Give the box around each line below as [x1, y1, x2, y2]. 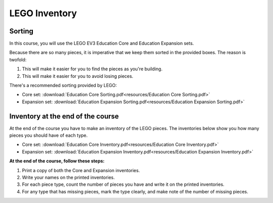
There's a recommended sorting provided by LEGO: [9, 83, 117, 89]
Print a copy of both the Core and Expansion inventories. [22, 167, 140, 173]
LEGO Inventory [9, 8, 77, 19]
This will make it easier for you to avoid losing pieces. [22, 73, 133, 79]
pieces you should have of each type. [9, 132, 88, 139]
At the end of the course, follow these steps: [9, 158, 105, 164]
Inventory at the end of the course [9, 112, 119, 120]
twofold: [9, 56, 27, 63]
